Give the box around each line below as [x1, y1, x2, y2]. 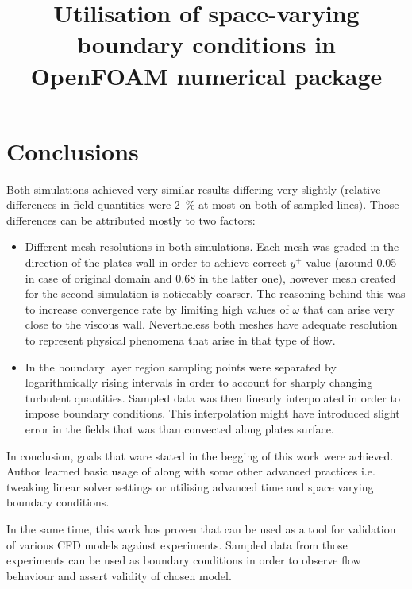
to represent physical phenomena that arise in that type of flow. [25, 332, 336, 348]
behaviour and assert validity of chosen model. [6, 567, 232, 583]
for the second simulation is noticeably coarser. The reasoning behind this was [25, 285, 406, 302]
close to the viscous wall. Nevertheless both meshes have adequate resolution [25, 316, 398, 333]
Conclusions [6, 134, 139, 167]
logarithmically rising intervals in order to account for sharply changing [25, 374, 373, 391]
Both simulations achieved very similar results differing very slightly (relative [6, 180, 381, 197]
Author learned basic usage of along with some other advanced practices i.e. [6, 463, 375, 479]
